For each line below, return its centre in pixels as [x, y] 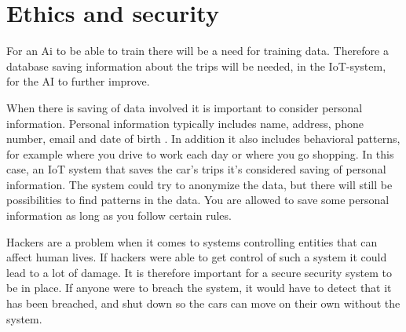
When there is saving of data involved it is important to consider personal [185, 107]
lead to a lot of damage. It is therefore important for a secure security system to [199, 272]
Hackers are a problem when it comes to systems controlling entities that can [192, 241]
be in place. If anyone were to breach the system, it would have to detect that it [199, 288]
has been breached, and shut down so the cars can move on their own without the [203, 303]
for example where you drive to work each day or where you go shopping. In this [200, 153]
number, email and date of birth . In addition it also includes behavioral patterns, [203, 139]
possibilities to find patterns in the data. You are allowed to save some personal [198, 200]
